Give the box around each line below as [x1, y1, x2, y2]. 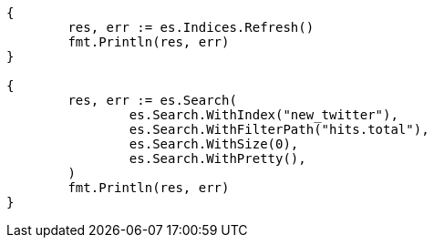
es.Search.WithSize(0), [129, 137, 299, 151]
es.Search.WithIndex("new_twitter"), [129, 107, 398, 122]
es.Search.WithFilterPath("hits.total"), [129, 122, 429, 137]
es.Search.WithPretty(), [129, 151, 306, 166]
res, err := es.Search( [67, 93, 237, 107]
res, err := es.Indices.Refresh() [67, 20, 315, 35]
